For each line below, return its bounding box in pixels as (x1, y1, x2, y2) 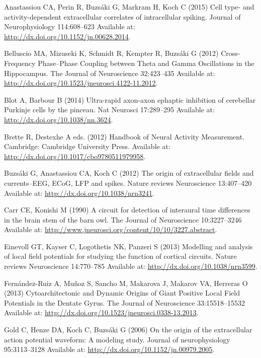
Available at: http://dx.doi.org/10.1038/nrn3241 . (4, 187, 154, 198)
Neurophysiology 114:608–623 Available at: (4, 21, 135, 32)
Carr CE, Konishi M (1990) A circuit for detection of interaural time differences (4, 204, 250, 215)
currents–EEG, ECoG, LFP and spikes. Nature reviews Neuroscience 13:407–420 (4, 177, 252, 188)
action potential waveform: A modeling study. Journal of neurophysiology (4, 334, 230, 344)
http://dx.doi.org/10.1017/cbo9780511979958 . (4, 151, 146, 161)
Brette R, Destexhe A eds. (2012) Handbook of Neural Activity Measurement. (4, 131, 245, 141)
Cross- (221, 48, 240, 58)
